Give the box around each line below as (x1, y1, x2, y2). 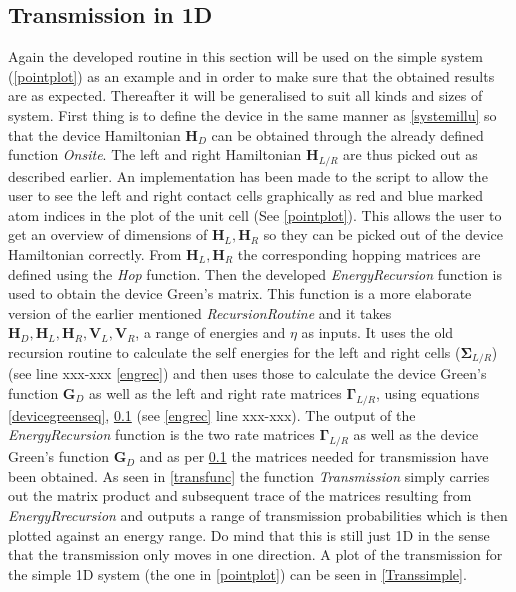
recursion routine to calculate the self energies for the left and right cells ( (8, 341, 461, 362)
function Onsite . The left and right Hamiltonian (8, 144, 302, 165)
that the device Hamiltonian (8, 124, 181, 145)
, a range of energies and (135, 322, 286, 343)
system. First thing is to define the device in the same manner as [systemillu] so (8, 104, 497, 125)
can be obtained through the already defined (211, 124, 484, 145)
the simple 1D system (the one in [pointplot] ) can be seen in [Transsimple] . (8, 563, 467, 584)
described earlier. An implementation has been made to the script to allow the (8, 165, 488, 186)
